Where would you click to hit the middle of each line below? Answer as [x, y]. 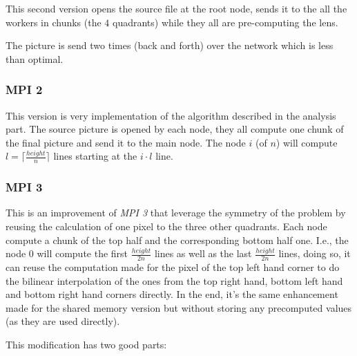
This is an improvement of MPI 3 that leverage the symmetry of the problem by [176, 213]
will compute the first [83, 253]
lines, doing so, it [315, 253]
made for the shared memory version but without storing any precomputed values [179, 307]
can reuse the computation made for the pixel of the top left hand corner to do [173, 267]
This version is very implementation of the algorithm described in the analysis [171, 115]
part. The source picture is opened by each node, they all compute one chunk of [175, 129]
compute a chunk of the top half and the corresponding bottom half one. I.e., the [177, 240]
